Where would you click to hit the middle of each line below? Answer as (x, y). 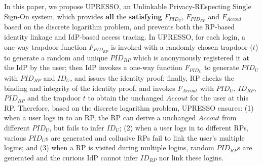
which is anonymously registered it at (191, 57)
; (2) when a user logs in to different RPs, (184, 127)
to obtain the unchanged (126, 98)
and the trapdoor (54, 98)
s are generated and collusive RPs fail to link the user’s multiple (145, 137)
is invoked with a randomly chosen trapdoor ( (182, 46)
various (15, 137)
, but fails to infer (77, 127)
